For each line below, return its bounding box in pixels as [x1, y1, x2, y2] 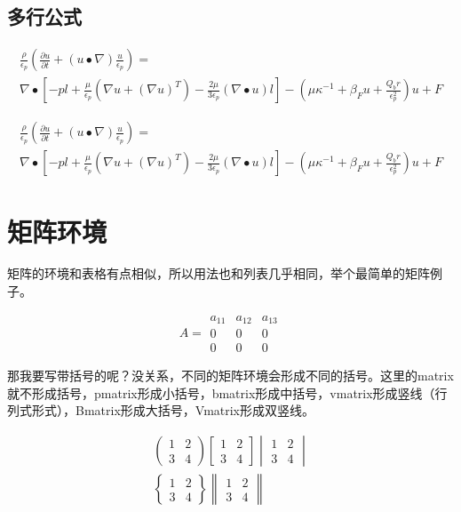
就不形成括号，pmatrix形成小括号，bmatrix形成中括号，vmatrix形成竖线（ [7, 383, 435, 402]
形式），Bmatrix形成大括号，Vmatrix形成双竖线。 [31, 401, 315, 420]
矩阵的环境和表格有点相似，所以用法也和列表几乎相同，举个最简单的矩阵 [7, 264, 430, 283]
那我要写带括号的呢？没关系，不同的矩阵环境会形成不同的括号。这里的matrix [7, 366, 454, 385]
